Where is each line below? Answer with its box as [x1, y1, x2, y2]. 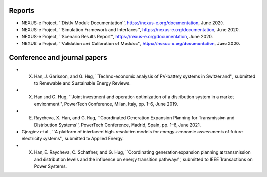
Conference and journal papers [9, 53, 107, 62]
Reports [9, 6, 35, 15]
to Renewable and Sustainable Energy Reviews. [34, 80, 131, 86]
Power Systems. [34, 163, 67, 169]
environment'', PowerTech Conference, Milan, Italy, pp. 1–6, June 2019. [34, 101, 178, 107]
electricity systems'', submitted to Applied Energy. [21, 135, 124, 141]
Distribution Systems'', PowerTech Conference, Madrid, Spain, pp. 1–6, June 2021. [34, 122, 201, 128]
